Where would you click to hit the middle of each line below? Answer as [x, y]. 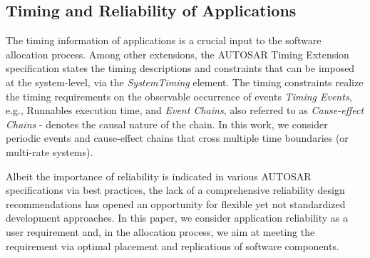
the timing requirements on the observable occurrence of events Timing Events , [179, 96]
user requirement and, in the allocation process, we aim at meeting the [160, 231]
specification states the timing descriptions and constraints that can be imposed [180, 68]
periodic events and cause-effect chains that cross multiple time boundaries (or [177, 138]
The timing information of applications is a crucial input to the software [164, 40]
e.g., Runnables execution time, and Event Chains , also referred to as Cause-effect [185, 110]
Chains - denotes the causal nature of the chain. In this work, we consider [167, 124]
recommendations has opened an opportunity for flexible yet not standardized [176, 203]
